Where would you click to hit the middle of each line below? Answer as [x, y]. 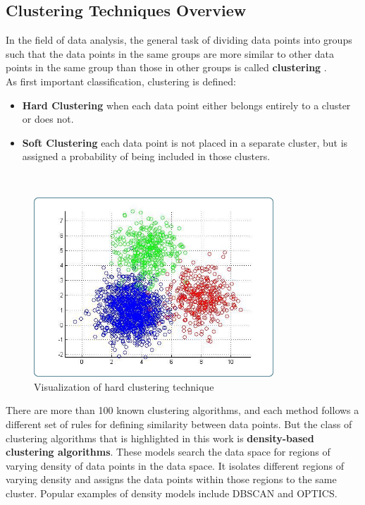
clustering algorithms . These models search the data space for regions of [168, 452]
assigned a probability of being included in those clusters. [146, 156]
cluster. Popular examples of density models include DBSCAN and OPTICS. [172, 493]
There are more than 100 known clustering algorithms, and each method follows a [182, 410]
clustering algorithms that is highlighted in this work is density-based [160, 438]
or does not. [48, 119]
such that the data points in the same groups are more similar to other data [170, 53]
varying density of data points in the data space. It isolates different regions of [175, 465]
